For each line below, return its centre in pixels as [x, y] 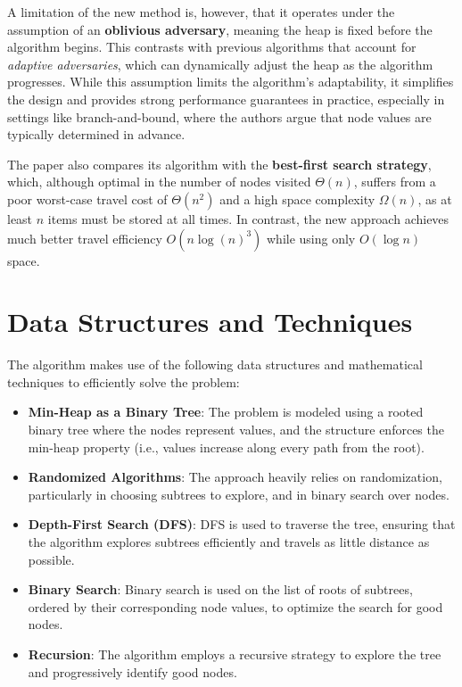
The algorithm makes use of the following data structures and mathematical [215, 364]
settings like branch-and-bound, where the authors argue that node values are [219, 116]
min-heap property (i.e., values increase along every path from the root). [226, 447]
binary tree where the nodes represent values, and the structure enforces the [236, 430]
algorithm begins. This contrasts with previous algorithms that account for [212, 47]
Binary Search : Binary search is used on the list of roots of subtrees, [220, 589]
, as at [435, 199]
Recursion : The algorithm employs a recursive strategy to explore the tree [235, 654]
